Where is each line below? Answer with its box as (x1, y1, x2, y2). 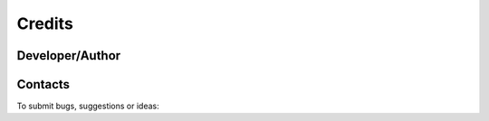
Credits (16, 14, 74, 33)
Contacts (16, 77, 71, 92)
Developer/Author (16, 48, 121, 63)
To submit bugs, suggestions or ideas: (16, 100, 159, 112)
